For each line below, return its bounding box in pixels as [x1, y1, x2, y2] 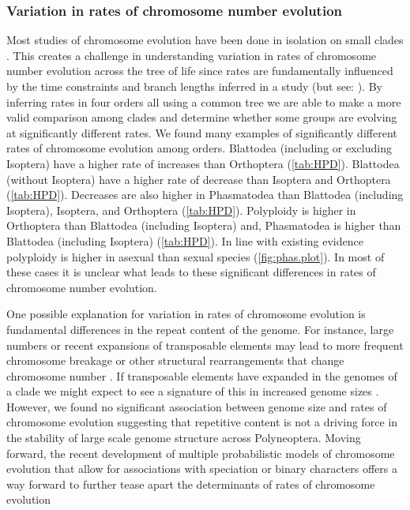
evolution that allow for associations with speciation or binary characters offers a [6, 460, 397, 477]
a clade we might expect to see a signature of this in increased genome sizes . [6, 383, 379, 399]
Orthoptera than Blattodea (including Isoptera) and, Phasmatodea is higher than [6, 217, 401, 234]
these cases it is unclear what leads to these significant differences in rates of [6, 264, 376, 280]
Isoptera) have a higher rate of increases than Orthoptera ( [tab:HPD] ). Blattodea [6, 155, 400, 171]
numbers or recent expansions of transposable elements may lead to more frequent [6, 336, 404, 353]
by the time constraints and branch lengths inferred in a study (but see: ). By [6, 78, 382, 94]
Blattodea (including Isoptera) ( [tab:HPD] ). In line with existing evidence [6, 232, 363, 249]
